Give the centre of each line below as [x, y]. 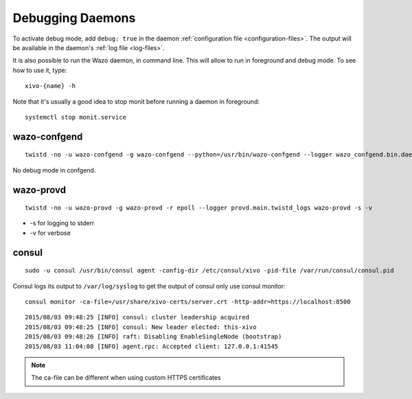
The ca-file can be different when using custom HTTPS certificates [126, 378]
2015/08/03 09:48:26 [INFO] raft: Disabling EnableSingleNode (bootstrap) [153, 337]
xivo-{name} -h [50, 86]
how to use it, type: [40, 70]
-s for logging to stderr [62, 223]
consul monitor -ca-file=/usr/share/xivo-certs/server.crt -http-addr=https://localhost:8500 [188, 302]
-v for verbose [50, 233]
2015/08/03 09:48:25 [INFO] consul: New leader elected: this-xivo [141, 327]
